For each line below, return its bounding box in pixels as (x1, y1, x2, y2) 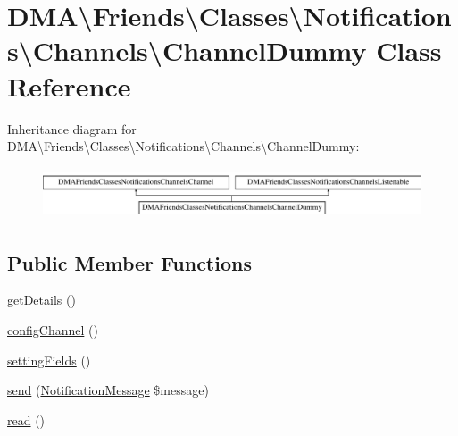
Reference (7, 67, 131, 104)
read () (7, 410, 46, 429)
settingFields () (7, 350, 91, 369)
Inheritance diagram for (7, 119, 137, 138)
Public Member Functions (7, 248, 252, 276)
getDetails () (7, 290, 76, 309)
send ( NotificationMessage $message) (7, 381, 209, 399)
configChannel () (7, 320, 98, 339)
